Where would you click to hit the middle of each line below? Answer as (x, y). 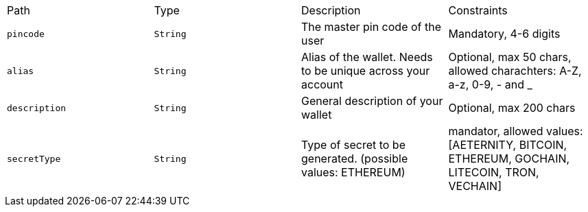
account (322, 84)
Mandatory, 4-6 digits (504, 34)
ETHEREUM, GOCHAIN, (509, 158)
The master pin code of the (372, 27)
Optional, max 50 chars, (510, 57)
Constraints (478, 10)
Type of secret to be (353, 145)
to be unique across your (366, 71)
